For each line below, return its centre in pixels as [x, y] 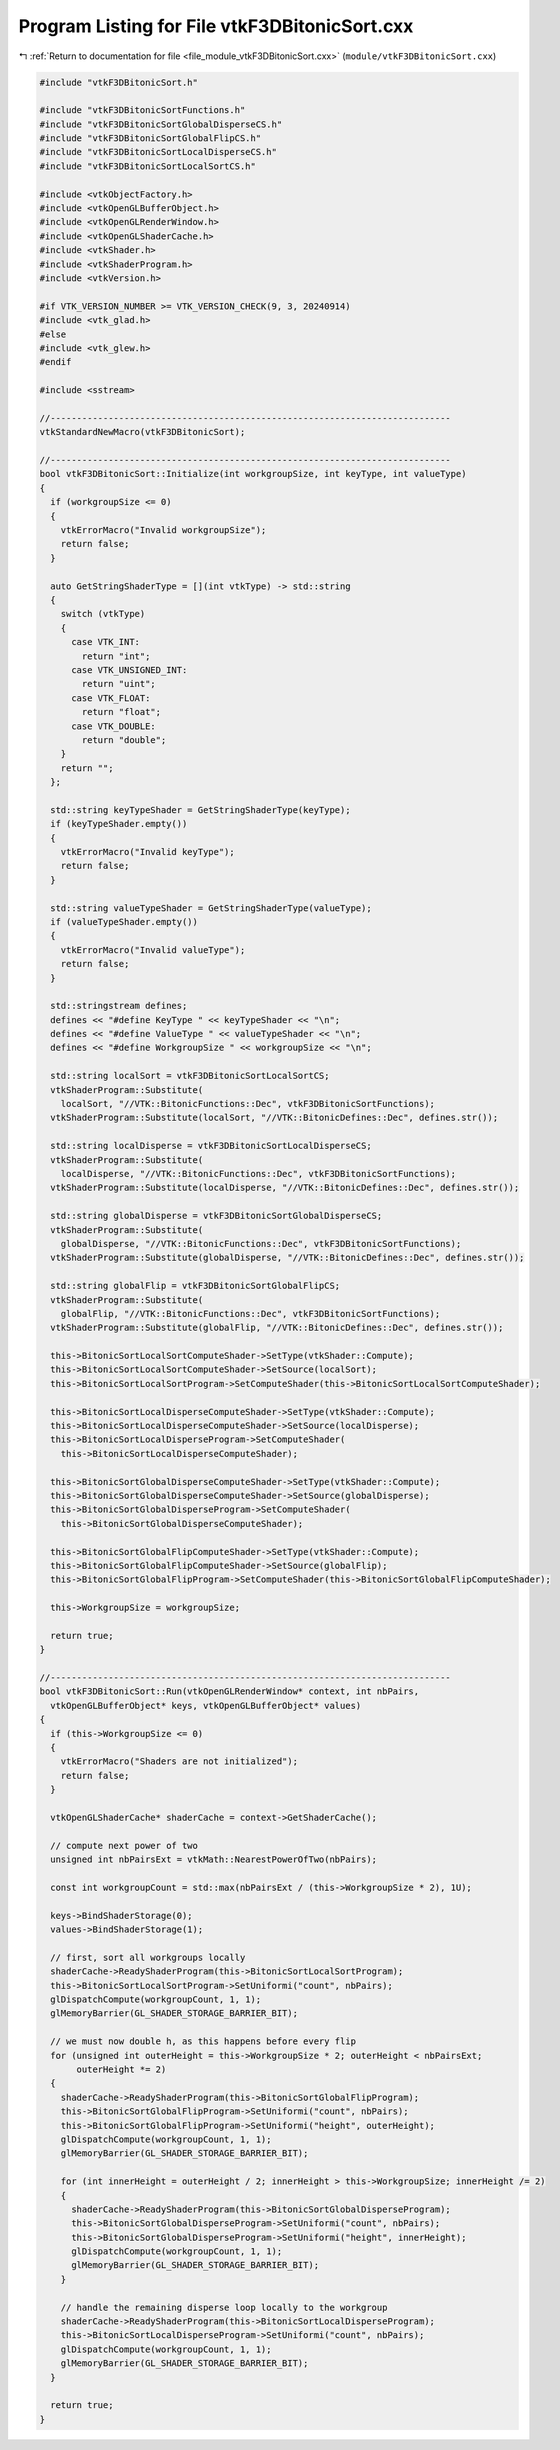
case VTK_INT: [105, 642]
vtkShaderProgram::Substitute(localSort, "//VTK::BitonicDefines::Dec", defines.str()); [274, 1118]
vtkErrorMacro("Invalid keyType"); [147, 852]
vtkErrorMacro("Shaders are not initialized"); [179, 1761]
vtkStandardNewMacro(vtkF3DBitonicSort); [142, 432]
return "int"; [116, 656]
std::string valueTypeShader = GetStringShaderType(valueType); [211, 908]
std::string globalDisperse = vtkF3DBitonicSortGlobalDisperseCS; [216, 1216]
